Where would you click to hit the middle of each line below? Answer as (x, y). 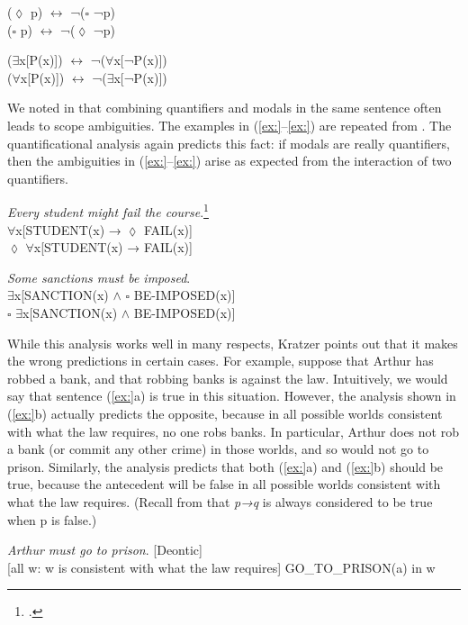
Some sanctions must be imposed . (99, 277)
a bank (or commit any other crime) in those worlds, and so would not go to (218, 449)
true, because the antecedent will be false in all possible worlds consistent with (224, 484)
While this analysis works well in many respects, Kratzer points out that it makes (233, 343)
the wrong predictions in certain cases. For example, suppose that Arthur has (220, 361)
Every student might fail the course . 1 (108, 210)
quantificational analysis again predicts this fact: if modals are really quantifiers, (229, 143)
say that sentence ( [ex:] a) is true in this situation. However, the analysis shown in (232, 396)
